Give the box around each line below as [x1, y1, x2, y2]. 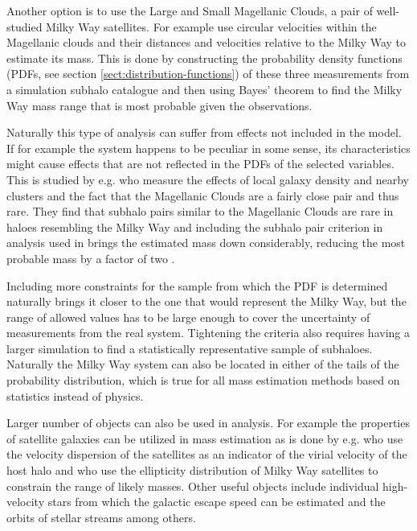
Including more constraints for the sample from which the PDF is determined [6, 277, 388, 294]
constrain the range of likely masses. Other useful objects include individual [6, 477, 379, 494]
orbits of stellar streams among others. [6, 508, 196, 525]
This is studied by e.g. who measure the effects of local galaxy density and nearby [6, 171, 410, 187]
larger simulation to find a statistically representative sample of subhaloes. [6, 340, 373, 356]
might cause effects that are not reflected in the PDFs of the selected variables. [6, 155, 395, 172]
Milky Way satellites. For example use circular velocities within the [46, 18, 377, 35]
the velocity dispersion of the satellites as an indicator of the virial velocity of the [6, 446, 407, 463]
